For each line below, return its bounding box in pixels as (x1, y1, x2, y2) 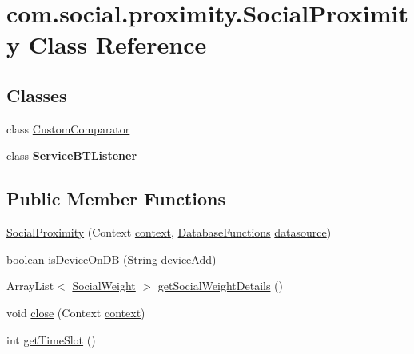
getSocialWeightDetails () (157, 277, 284, 294)
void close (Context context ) (6, 304, 145, 320)
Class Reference (28, 28, 207, 61)
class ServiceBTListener (6, 147, 137, 164)
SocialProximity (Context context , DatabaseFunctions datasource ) (6, 224, 332, 241)
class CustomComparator (6, 120, 130, 137)
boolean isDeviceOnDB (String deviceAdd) (6, 250, 217, 267)
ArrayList (6, 277, 54, 294)
